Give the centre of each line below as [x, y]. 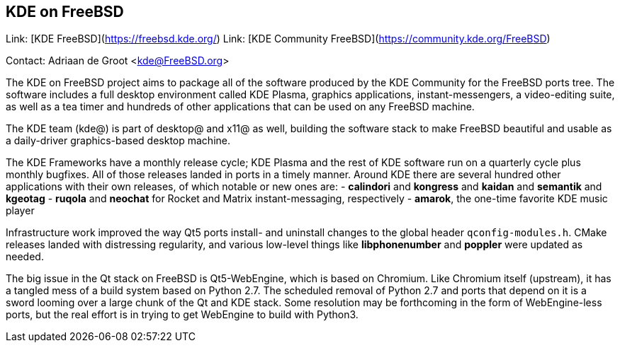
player [20, 211]
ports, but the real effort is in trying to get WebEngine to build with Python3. [182, 315]
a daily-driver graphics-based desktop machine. [118, 141]
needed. [25, 257]
